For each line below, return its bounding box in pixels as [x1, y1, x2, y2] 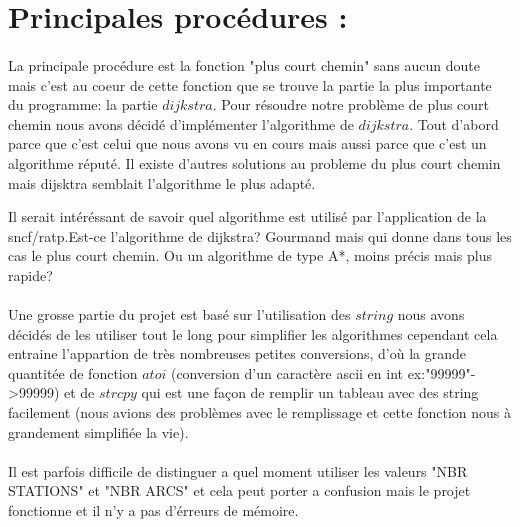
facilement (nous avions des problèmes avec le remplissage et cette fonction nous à [8, 402, 511, 423]
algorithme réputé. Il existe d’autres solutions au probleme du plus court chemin [8, 152, 501, 173]
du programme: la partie [8, 94, 158, 115]
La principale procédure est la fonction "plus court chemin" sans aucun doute [8, 54, 480, 75]
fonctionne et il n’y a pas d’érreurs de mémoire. [8, 500, 299, 521]
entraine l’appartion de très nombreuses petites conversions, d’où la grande [8, 343, 467, 364]
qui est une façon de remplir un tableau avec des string [141, 382, 479, 403]
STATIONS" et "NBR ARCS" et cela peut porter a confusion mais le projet [8, 480, 471, 501]
